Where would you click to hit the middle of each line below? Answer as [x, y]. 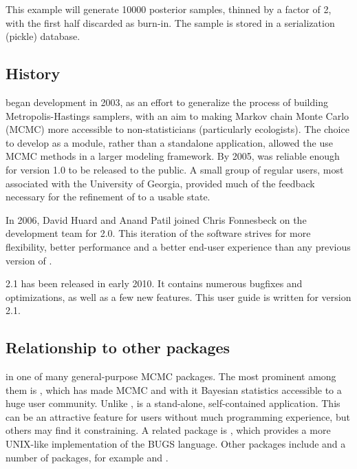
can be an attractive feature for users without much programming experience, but [178, 416]
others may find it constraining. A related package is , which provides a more [168, 430]
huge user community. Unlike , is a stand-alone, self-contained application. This [173, 403]
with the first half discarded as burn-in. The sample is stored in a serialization [170, 22]
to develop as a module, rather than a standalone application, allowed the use [169, 142]
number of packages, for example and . [87, 457]
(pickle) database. [43, 36]
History [33, 73]
